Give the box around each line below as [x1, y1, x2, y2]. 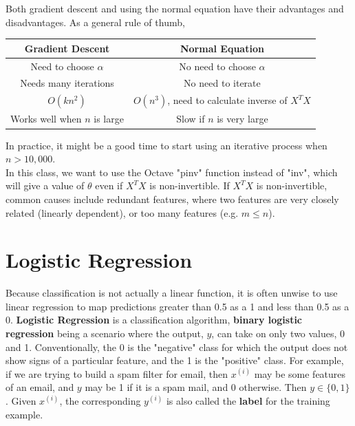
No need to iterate [184, 76, 261, 90]
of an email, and [6, 380, 74, 394]
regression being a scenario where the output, [6, 326, 204, 341]
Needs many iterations [20, 76, 114, 90]
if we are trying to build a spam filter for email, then [6, 366, 228, 381]
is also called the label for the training [166, 394, 330, 407]
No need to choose [179, 58, 256, 73]
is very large [217, 111, 268, 126]
